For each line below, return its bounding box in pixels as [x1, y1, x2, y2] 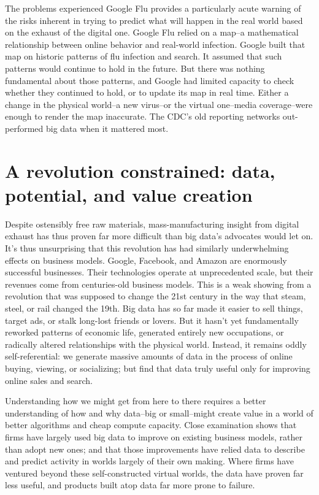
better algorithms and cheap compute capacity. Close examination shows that [5, 418, 297, 431]
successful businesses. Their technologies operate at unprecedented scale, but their [5, 266, 313, 278]
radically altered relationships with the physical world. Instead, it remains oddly [5, 337, 307, 350]
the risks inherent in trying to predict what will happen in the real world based [5, 13, 303, 26]
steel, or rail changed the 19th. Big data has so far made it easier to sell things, [5, 302, 303, 314]
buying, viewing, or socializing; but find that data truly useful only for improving [5, 361, 310, 374]
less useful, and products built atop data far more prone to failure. [5, 478, 255, 491]
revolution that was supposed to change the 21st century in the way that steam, [5, 290, 306, 302]
